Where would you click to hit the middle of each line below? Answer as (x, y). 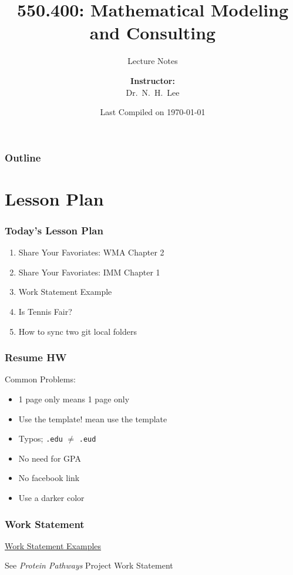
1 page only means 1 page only (74, 399)
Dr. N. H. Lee (153, 92)
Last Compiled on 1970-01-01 (153, 112)
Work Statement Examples (53, 545)
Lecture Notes (153, 61)
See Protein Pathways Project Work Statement (89, 565)
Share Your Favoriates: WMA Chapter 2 (91, 252)
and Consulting (153, 33)
